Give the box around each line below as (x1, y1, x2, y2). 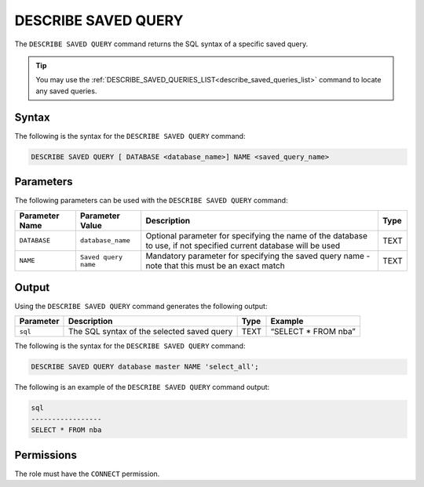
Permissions (14, 448, 78, 462)
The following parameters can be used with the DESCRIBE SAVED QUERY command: (14, 196, 288, 205)
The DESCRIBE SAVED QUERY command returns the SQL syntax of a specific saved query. (14, 39, 309, 49)
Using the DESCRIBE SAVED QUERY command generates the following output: (14, 302, 268, 311)
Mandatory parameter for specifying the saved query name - (145, 250, 371, 261)
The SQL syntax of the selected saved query (68, 326, 233, 337)
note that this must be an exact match (145, 260, 286, 271)
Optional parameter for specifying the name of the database (145, 230, 368, 241)
